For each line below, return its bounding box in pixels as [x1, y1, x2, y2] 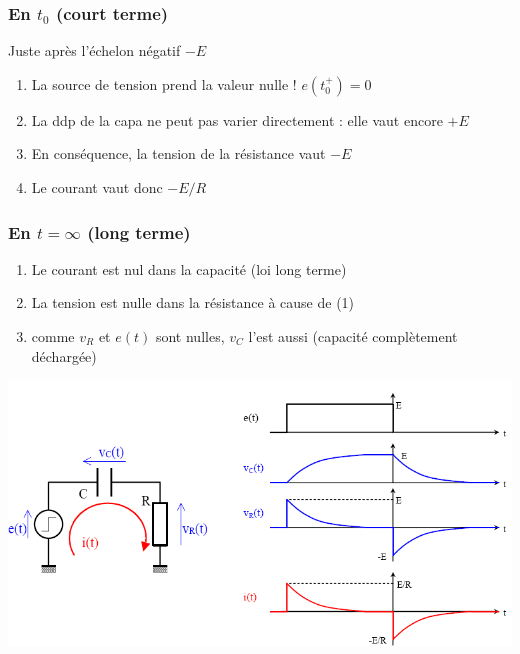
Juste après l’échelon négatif [8, 40, 181, 61]
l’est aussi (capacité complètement [248, 326, 458, 346]
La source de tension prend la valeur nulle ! [31, 73, 297, 94]
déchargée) [31, 345, 97, 366]
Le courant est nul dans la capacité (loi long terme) [31, 258, 347, 279]
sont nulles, [155, 326, 225, 346]
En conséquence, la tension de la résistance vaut [31, 143, 326, 164]
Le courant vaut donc [31, 177, 163, 197]
